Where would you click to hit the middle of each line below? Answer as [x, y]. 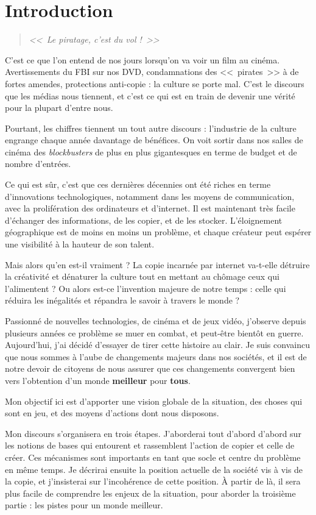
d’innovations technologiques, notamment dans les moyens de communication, [150, 196]
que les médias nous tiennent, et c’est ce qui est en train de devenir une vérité [150, 95]
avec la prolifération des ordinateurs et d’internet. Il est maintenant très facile [150, 208]
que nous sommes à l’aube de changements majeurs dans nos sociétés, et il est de [156, 356]
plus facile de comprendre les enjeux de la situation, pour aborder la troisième [150, 493]
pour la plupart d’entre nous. [59, 108]
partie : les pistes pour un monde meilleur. [84, 505]
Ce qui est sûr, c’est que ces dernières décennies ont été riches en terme [138, 184]
